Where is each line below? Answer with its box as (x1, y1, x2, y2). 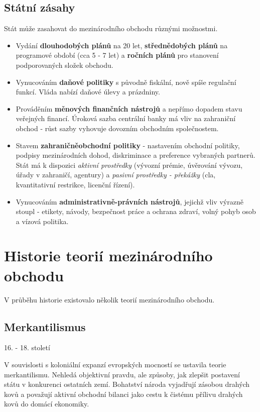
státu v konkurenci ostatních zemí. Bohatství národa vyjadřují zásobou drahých (4, 379, 250, 389)
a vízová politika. (16, 216, 69, 226)
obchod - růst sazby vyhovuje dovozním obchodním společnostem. (16, 123, 219, 133)
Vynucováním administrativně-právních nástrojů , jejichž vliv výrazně (16, 196, 243, 207)
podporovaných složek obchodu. (16, 59, 113, 70)
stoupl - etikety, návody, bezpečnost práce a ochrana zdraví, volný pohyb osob (16, 206, 256, 217)
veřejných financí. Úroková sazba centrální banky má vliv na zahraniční (16, 113, 236, 124)
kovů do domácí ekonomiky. (4, 398, 89, 409)
